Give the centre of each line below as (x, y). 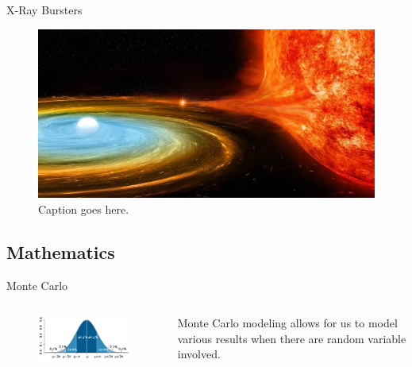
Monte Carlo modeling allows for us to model (287, 323)
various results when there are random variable (292, 338)
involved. (199, 354)
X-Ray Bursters (44, 10)
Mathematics (61, 251)
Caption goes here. (84, 209)
